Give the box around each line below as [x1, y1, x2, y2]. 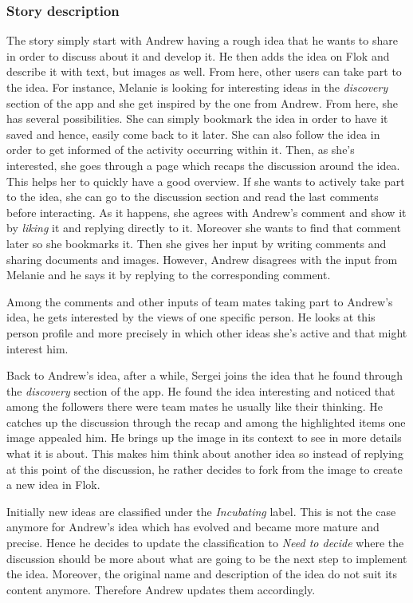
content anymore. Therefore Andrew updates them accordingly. [6, 581, 316, 597]
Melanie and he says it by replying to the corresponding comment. [6, 266, 331, 283]
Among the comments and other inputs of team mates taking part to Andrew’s [6, 293, 393, 309]
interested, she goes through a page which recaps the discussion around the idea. [6, 156, 400, 173]
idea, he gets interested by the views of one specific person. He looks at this [6, 309, 376, 325]
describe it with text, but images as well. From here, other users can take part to [6, 63, 402, 80]
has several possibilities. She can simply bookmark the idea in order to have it [6, 110, 388, 127]
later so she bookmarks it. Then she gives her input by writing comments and [6, 235, 387, 251]
